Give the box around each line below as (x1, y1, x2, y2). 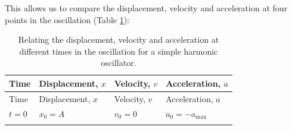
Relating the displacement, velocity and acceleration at (18, 33, 219, 46)
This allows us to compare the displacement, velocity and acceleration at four (5, 2, 288, 14)
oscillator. (101, 56, 136, 69)
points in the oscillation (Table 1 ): (5, 13, 130, 26)
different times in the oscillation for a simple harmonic (19, 45, 218, 57)
